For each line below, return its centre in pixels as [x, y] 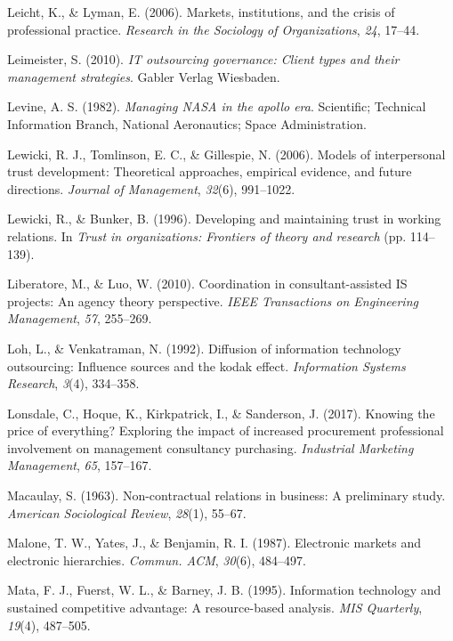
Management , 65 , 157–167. [80, 465]
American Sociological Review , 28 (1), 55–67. [127, 512]
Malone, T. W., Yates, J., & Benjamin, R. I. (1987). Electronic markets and [214, 543]
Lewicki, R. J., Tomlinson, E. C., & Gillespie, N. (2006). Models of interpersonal [226, 154]
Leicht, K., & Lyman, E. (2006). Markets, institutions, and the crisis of [201, 12]
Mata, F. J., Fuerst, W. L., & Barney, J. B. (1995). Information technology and [224, 590]
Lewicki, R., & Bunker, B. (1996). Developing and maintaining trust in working [224, 219]
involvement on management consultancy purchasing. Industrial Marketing [210, 447]
